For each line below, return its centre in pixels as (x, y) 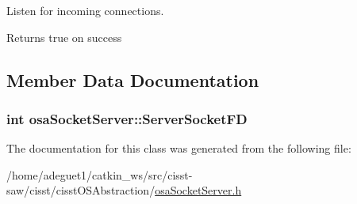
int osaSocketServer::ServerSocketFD (127, 118)
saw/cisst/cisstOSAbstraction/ (81, 190)
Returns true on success (64, 37)
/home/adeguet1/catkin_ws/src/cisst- (100, 174)
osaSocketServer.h (198, 190)
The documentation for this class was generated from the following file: (179, 148)
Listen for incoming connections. (85, 10)
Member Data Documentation (133, 79)
